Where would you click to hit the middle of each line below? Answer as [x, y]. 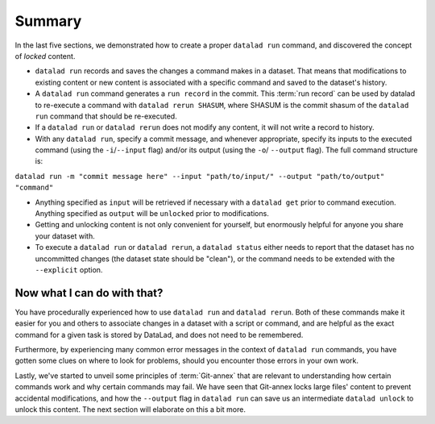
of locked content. [45, 56]
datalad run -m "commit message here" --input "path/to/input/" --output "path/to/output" [200, 176]
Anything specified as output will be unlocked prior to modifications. [152, 214]
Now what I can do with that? [89, 293]
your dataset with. [65, 236]
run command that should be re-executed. [106, 116]
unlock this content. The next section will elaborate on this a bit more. [130, 409]
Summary [48, 21]
